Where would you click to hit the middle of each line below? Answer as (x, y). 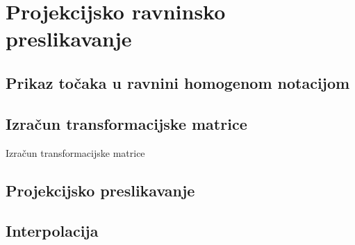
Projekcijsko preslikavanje (100, 190)
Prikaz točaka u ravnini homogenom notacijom (178, 82)
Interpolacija (52, 231)
